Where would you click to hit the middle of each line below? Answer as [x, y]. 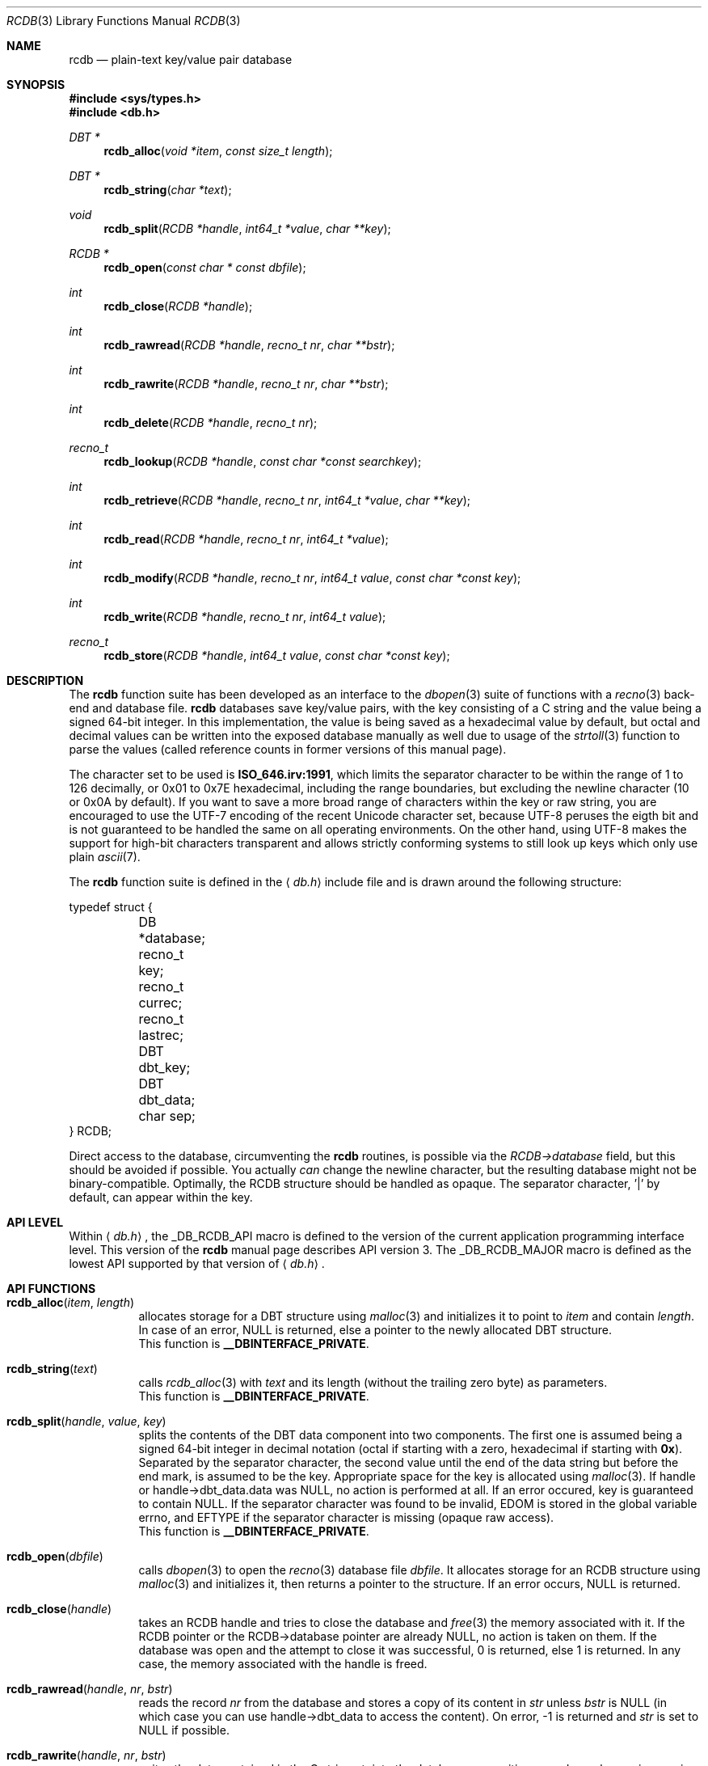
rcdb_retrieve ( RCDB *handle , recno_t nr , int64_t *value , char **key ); [287, 500]
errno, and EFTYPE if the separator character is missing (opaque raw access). [346, 1517]
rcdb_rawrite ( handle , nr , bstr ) [86, 1755]
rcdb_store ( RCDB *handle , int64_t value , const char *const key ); [277, 655]
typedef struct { [111, 907]
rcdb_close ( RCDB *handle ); [178, 306]
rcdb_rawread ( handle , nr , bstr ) [90, 1689]
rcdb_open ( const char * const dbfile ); [205, 267]
